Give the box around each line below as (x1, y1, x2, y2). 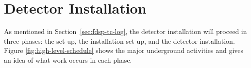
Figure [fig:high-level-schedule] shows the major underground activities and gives (4, 45, 244, 55)
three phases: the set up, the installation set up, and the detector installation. (4, 35, 235, 46)
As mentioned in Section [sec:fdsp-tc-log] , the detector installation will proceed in (4, 26, 247, 36)
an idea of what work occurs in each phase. (4, 54, 132, 65)
